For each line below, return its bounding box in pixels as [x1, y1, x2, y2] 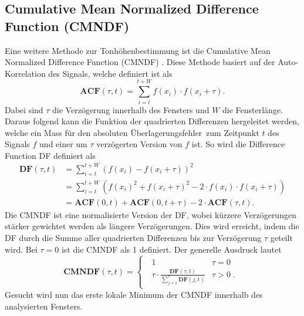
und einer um [39, 138, 87, 150]
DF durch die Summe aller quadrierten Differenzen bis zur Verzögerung [5, 232, 262, 244]
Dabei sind [5, 103, 43, 115]
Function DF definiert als [5, 149, 96, 161]
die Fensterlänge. [222, 103, 283, 115]
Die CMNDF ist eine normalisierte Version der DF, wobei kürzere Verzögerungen [5, 208, 296, 220]
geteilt [270, 232, 293, 244]
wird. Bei [5, 243, 38, 255]
